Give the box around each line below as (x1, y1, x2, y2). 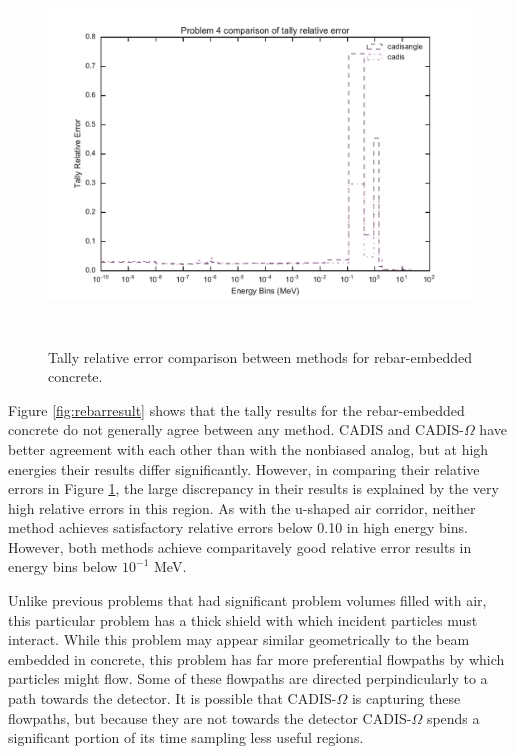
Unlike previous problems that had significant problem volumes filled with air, (8, 590, 487, 611)
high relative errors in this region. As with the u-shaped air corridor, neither (8, 497, 476, 518)
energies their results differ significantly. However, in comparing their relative (8, 458, 480, 479)
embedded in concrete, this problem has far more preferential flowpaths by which (8, 648, 505, 669)
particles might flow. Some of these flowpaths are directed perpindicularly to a (8, 668, 488, 689)
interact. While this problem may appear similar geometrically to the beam (8, 629, 470, 650)
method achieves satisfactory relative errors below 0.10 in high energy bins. (8, 517, 468, 538)
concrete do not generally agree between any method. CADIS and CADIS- (8, 419, 464, 440)
